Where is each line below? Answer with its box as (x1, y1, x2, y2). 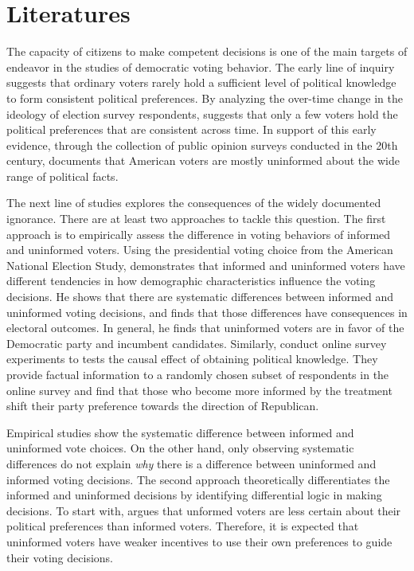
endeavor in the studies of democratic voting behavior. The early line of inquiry (6, 58, 395, 75)
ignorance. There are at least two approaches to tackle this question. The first (6, 210, 386, 227)
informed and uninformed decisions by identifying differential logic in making (6, 487, 382, 503)
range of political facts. (6, 167, 119, 184)
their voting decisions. (6, 549, 113, 565)
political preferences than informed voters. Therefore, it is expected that (6, 518, 359, 534)
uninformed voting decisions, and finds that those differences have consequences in (6, 303, 408, 320)
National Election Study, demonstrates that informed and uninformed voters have (6, 256, 405, 273)
